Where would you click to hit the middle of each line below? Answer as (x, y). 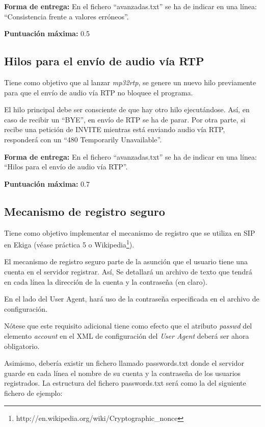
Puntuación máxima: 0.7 (47, 183)
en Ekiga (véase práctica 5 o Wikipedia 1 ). (69, 244)
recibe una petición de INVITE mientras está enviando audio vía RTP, (115, 129)
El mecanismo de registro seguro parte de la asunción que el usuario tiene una (126, 261)
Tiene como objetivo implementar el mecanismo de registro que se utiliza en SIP (130, 232)
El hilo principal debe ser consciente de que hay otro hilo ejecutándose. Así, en (127, 109)
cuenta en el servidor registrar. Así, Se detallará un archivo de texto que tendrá (128, 271)
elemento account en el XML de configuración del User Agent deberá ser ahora (127, 335)
